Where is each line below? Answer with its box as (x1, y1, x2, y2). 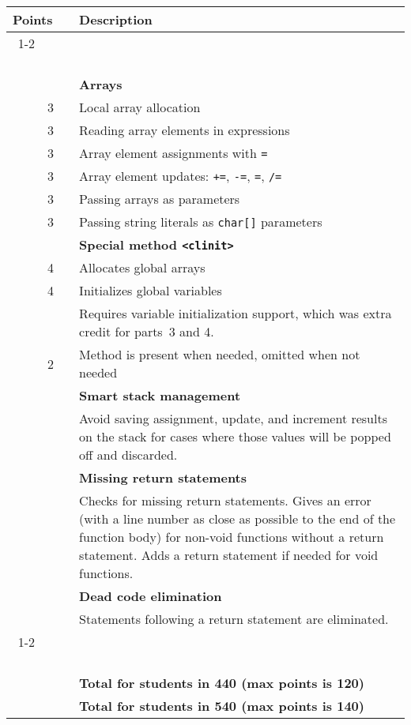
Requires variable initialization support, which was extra (79, 304, 392, 322)
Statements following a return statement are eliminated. (79, 610, 389, 628)
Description (79, 10, 153, 28)
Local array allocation (79, 98, 201, 116)
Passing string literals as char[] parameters (79, 212, 322, 231)
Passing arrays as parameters (79, 190, 240, 208)
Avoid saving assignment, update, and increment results (79, 409, 387, 427)
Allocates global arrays (79, 258, 205, 276)
